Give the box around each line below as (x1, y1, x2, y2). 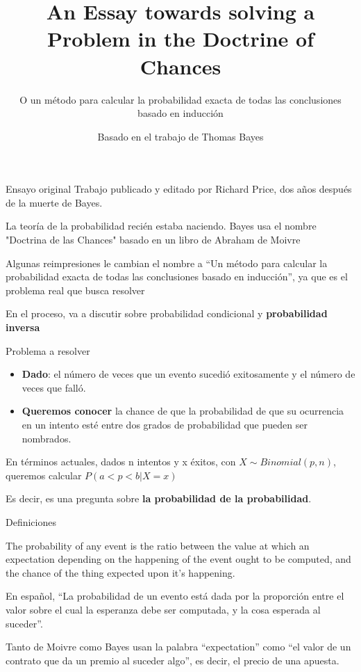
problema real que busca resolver (6, 282, 145, 297)
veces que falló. (22, 380, 86, 394)
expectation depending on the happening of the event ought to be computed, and (6, 552, 351, 566)
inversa (6, 320, 40, 335)
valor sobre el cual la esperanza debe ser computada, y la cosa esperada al (6, 602, 321, 616)
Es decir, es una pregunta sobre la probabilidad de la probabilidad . (6, 491, 312, 506)
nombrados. (22, 431, 72, 445)
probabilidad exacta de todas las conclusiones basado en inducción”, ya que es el (6, 269, 348, 284)
